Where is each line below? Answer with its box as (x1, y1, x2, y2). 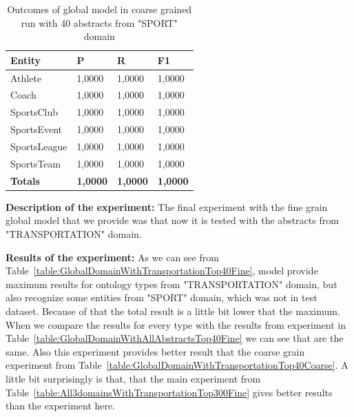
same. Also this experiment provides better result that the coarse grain (6, 344, 305, 358)
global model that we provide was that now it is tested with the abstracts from (6, 213, 339, 227)
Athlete (10, 70, 42, 85)
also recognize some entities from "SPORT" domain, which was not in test (6, 290, 317, 305)
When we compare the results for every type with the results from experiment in (6, 317, 346, 332)
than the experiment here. (6, 398, 116, 413)
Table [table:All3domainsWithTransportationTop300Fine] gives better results (6, 385, 333, 399)
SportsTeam (10, 156, 61, 170)
